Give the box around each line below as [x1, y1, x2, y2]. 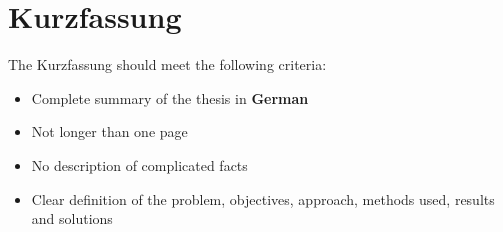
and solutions [31, 208, 113, 229]
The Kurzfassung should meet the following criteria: [8, 54, 327, 75]
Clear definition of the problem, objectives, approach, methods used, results [31, 188, 495, 209]
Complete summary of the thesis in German [31, 87, 309, 108]
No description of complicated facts [31, 154, 248, 175]
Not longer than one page [31, 121, 188, 142]
